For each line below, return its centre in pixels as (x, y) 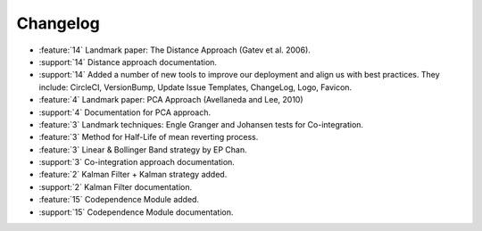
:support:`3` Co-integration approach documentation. (137, 162)
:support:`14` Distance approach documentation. (128, 62)
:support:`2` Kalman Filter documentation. (116, 186)
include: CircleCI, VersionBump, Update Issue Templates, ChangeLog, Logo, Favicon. (195, 87)
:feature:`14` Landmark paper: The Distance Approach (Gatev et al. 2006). (175, 50)
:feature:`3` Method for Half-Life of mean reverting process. (149, 137)
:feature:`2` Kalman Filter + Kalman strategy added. (133, 175)
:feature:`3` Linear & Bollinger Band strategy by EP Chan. (143, 149)
